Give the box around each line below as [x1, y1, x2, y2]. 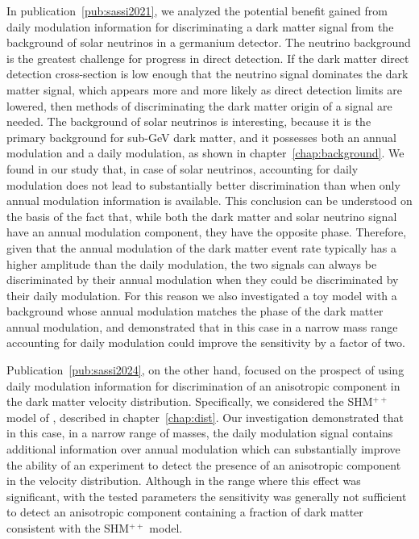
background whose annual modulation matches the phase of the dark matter [6, 303, 384, 320]
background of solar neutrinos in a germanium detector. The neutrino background [6, 34, 411, 51]
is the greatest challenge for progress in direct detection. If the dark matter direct [6, 49, 409, 66]
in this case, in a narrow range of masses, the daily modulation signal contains [6, 424, 393, 441]
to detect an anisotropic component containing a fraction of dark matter [6, 503, 363, 520]
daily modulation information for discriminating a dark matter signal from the [6, 18, 394, 35]
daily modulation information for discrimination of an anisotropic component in [6, 377, 400, 394]
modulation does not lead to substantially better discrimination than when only [6, 176, 400, 193]
